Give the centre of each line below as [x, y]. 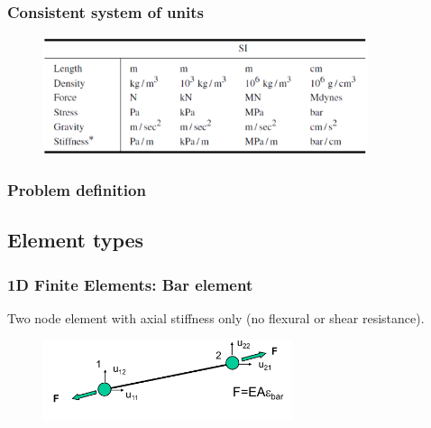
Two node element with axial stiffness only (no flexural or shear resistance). [216, 317]
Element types [76, 240]
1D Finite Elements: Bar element [130, 284]
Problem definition [77, 189]
